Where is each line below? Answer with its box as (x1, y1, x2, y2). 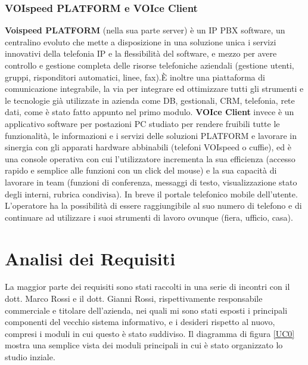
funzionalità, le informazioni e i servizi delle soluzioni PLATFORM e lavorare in (5, 129, 297, 141)
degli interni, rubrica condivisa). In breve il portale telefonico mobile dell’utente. (5, 187, 298, 200)
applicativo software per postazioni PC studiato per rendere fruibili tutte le (5, 117, 280, 129)
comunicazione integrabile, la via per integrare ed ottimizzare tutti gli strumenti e (5, 82, 304, 95)
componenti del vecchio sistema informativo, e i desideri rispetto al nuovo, (5, 315, 275, 328)
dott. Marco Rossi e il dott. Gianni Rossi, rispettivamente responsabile (5, 292, 263, 305)
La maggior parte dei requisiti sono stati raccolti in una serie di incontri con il (5, 280, 290, 293)
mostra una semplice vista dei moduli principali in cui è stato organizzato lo (5, 339, 283, 351)
